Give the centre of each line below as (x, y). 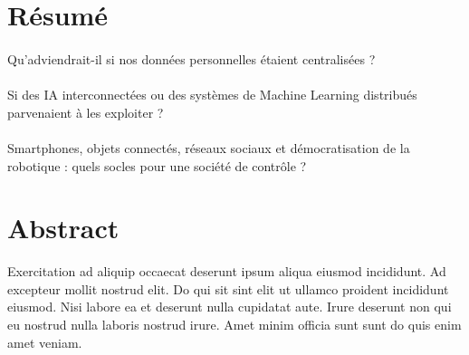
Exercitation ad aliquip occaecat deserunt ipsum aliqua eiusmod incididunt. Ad (227, 271)
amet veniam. (45, 342)
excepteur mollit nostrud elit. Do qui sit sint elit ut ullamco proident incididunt (228, 288)
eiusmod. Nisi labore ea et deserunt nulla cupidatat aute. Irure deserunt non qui (230, 307)
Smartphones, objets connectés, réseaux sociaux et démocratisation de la (209, 147)
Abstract (63, 228)
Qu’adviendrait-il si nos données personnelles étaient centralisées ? (191, 58)
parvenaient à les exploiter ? (86, 112)
